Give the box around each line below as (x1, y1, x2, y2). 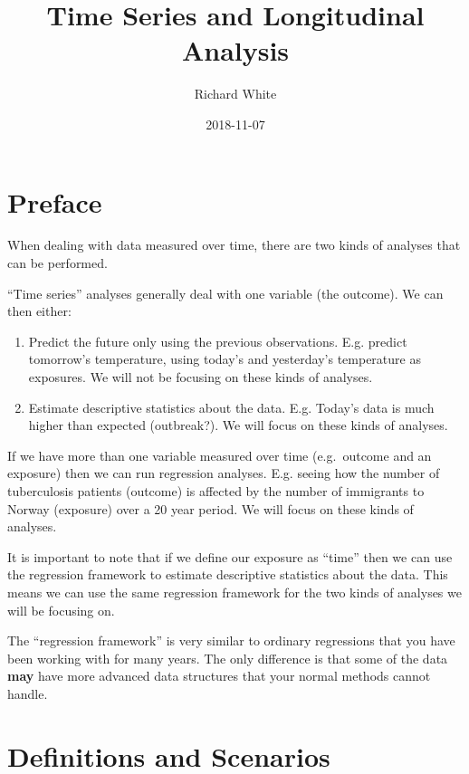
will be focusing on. (7, 600, 115, 619)
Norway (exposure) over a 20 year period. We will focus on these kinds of (7, 499, 414, 518)
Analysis (181, 32, 290, 69)
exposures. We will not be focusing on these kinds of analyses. (28, 368, 373, 386)
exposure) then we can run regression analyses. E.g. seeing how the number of (7, 463, 440, 483)
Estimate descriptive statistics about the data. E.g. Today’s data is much (28, 397, 435, 416)
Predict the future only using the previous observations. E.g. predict (28, 331, 407, 350)
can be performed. (7, 253, 108, 272)
